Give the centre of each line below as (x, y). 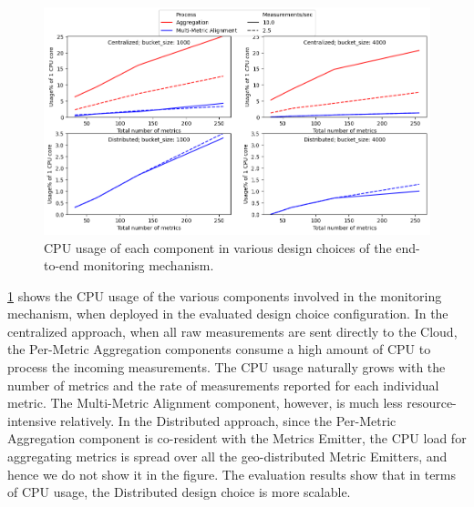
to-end (62, 265)
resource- (432, 403)
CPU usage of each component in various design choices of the (218, 247)
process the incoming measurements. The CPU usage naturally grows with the (227, 367)
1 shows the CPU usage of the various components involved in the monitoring (225, 295)
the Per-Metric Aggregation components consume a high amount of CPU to (219, 349)
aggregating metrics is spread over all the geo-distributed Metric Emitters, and (227, 456)
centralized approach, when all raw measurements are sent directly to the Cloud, (232, 331)
